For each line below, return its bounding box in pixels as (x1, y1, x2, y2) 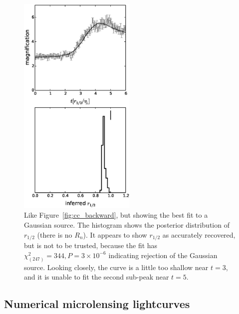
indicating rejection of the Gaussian (108, 250, 218, 260)
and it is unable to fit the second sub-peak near (24, 272, 169, 282)
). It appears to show (83, 229, 147, 240)
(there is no (37, 229, 72, 240)
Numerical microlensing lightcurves (4, 296, 190, 312)
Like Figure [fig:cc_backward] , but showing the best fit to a (24, 210, 208, 220)
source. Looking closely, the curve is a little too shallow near (24, 262, 209, 272)
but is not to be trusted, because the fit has (24, 240, 158, 251)
